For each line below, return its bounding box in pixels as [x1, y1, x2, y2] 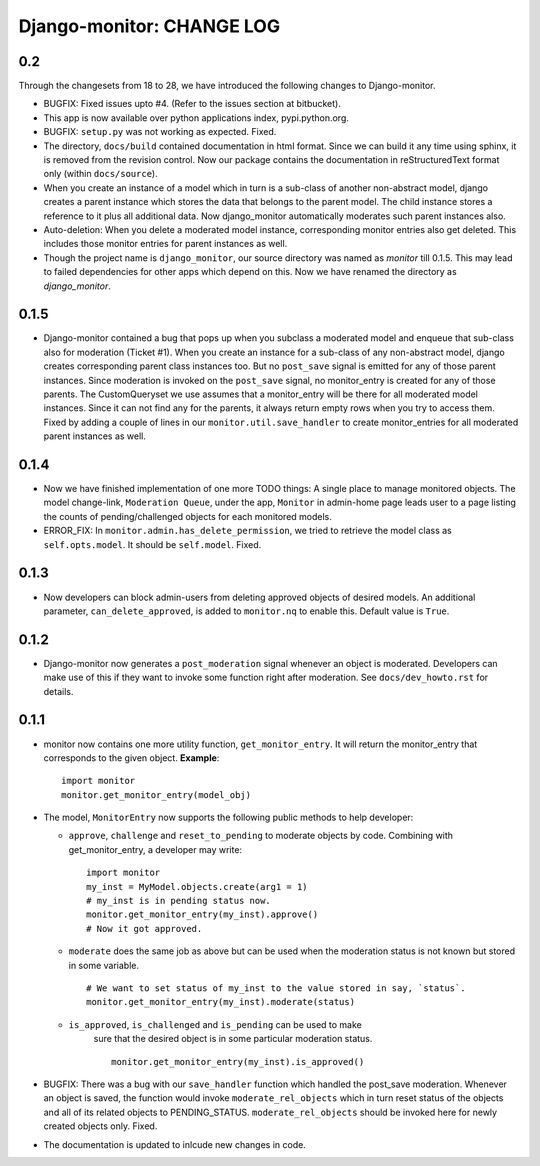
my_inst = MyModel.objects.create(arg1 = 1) [86, 881, 309, 892]
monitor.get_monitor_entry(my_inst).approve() [86, 909, 319, 920]
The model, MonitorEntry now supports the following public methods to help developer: [43, 811, 414, 824]
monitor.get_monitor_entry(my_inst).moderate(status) [86, 996, 355, 1008]
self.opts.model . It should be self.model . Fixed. [43, 538, 262, 550]
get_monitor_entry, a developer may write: [68, 843, 243, 855]
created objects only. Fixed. [43, 1120, 158, 1132]
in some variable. [68, 959, 140, 971]
